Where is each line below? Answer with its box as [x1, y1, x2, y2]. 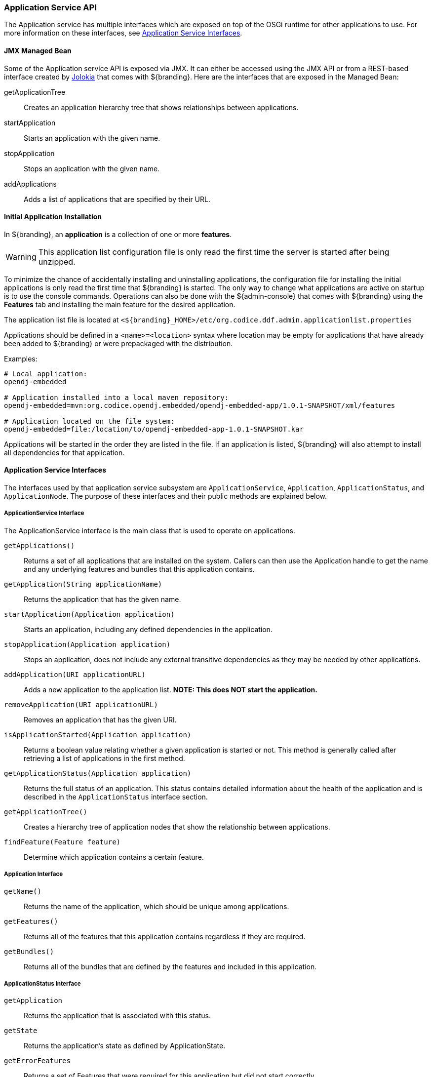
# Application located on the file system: [4, 417, 175, 425]
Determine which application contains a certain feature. [24, 852, 204, 861]
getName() [4, 887, 41, 895]
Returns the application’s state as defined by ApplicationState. [24, 1041, 226, 1050]
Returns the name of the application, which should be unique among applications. [24, 902, 289, 911]
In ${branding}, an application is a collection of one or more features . [4, 230, 232, 239]
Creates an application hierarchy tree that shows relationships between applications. [24, 103, 299, 112]
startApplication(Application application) [4, 610, 175, 618]
